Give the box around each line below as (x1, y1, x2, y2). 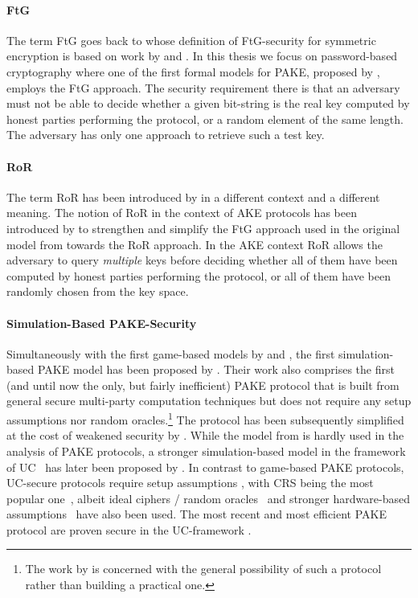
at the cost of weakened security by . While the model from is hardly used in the (6, 427, 404, 444)
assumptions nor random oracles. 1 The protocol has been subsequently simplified (6, 409, 404, 428)
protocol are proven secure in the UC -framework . (6, 521, 252, 538)
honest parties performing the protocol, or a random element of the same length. (6, 110, 404, 127)
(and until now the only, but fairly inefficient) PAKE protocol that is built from (6, 376, 400, 393)
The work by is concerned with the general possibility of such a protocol (25, 560, 382, 577)
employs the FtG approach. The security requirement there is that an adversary (6, 79, 400, 96)
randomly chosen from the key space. (6, 283, 189, 300)
